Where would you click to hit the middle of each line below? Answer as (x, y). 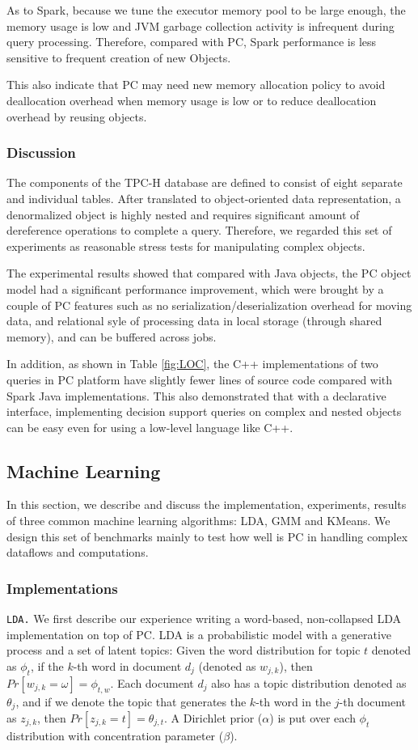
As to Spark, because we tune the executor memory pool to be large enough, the (206, 10)
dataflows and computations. (78, 552)
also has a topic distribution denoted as (309, 682)
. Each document (152, 682)
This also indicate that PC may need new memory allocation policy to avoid (196, 85)
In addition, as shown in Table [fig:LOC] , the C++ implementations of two (192, 364)
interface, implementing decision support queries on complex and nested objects (204, 411)
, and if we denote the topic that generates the (131, 701)
